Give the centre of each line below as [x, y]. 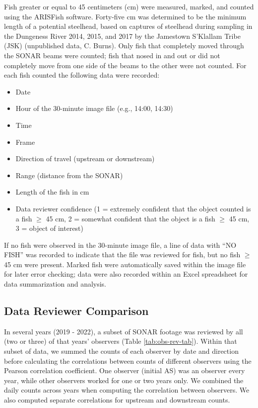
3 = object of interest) [50, 228]
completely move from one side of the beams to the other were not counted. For [125, 65]
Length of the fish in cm [52, 192]
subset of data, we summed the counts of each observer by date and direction [121, 351]
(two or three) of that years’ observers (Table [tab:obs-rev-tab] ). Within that [121, 341]
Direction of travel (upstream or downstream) [85, 158]
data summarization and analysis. [55, 284]
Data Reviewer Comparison [76, 311]
